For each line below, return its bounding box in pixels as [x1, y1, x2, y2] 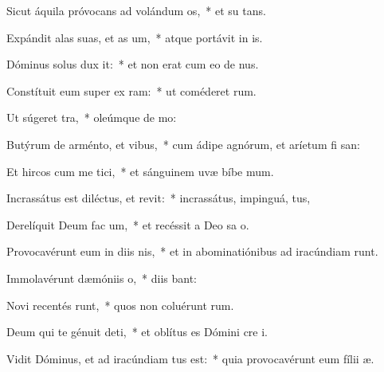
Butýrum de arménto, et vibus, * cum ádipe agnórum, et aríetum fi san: [6, 135, 360, 152]
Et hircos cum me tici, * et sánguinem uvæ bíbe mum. [6, 163, 274, 179]
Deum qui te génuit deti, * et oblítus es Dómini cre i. [6, 323, 268, 340]
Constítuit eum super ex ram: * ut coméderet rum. [6, 82, 257, 99]
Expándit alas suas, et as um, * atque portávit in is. [6, 29, 263, 45]
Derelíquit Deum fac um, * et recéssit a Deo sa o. [6, 216, 249, 233]
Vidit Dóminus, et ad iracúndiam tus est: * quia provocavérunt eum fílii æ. [6, 350, 374, 366]
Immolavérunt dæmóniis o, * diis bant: [6, 269, 197, 286]
